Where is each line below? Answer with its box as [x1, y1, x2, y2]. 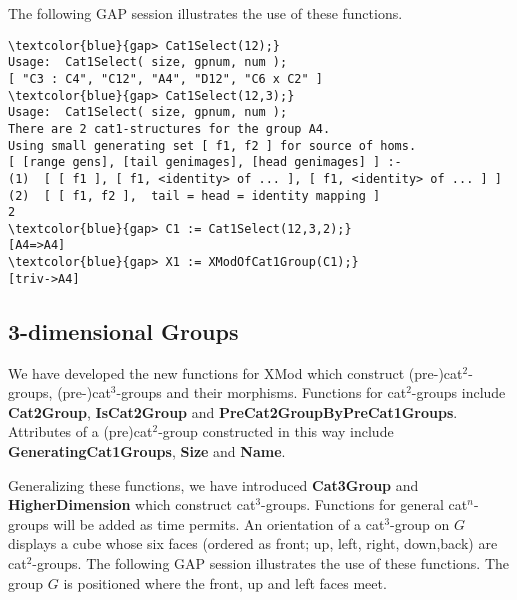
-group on [390, 513, 450, 534]
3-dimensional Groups [8, 315, 239, 346]
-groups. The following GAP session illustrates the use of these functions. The [32, 552, 510, 573]
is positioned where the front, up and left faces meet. [63, 572, 387, 593]
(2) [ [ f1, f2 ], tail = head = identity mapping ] [8, 188, 381, 203]
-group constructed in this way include [158, 421, 394, 442]
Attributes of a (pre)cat [8, 421, 153, 442]
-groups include [411, 382, 506, 403]
